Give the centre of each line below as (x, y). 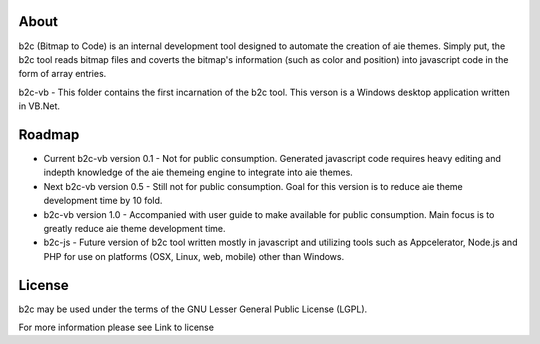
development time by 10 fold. (103, 201)
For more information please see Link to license (116, 327)
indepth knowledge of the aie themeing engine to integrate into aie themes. (198, 172)
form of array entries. (62, 74)
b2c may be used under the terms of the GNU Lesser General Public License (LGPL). (193, 309)
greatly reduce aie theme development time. (134, 228)
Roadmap (49, 134)
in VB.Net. (39, 106)
